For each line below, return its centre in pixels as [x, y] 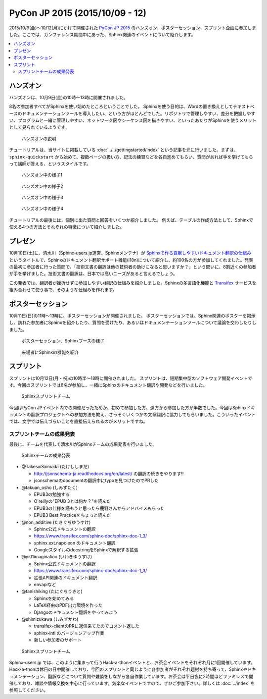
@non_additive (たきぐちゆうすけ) [56, 522]
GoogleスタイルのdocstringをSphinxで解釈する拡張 [86, 550]
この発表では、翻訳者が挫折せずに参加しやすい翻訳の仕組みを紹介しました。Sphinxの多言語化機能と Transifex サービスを [133, 283]
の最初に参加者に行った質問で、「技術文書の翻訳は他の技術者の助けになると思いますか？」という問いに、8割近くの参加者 [133, 267]
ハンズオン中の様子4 [43, 209]
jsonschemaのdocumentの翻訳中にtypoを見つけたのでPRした [96, 481]
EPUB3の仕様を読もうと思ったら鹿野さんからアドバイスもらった [99, 508]
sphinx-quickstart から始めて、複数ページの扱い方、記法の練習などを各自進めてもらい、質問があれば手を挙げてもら [131, 157]
